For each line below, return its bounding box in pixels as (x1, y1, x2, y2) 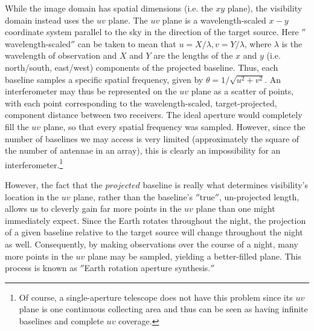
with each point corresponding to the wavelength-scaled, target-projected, (5, 96, 277, 109)
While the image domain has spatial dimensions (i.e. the (5, 2, 213, 14)
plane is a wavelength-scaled (162, 13, 266, 26)
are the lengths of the (153, 49, 233, 62)
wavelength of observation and (5, 49, 117, 62)
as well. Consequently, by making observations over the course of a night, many (5, 237, 298, 250)
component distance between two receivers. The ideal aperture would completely (5, 108, 303, 121)
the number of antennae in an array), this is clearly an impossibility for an (5, 144, 281, 157)
